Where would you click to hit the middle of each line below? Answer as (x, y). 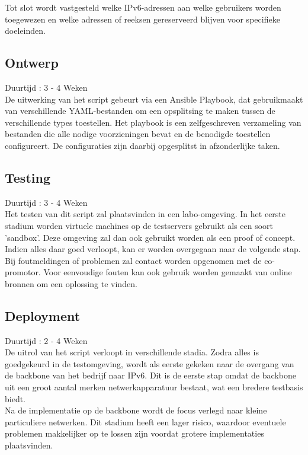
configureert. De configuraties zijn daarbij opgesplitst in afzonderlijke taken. (142, 145)
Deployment (43, 315)
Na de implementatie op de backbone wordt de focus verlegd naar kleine (136, 410)
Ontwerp (32, 63)
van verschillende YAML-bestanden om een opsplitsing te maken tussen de (140, 111)
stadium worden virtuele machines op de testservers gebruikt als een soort (139, 225)
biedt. (15, 398)
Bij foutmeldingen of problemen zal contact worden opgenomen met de (133, 260)
